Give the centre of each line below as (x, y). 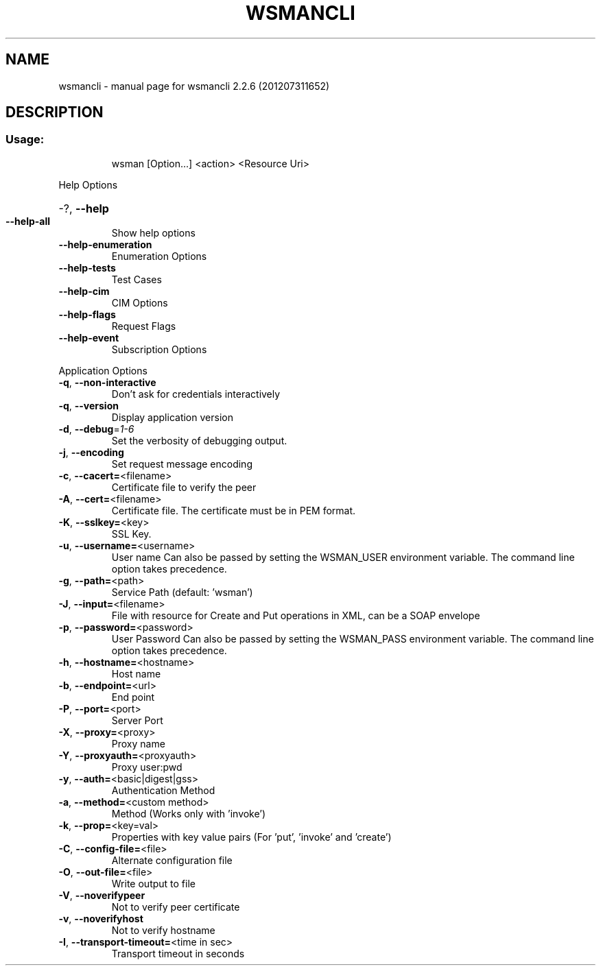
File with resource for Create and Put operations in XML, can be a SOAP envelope (296, 615)
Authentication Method (163, 790)
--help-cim (84, 291)
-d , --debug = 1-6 (96, 429)
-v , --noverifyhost (101, 918)
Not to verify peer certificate (176, 907)
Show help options (153, 232)
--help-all (28, 221)
